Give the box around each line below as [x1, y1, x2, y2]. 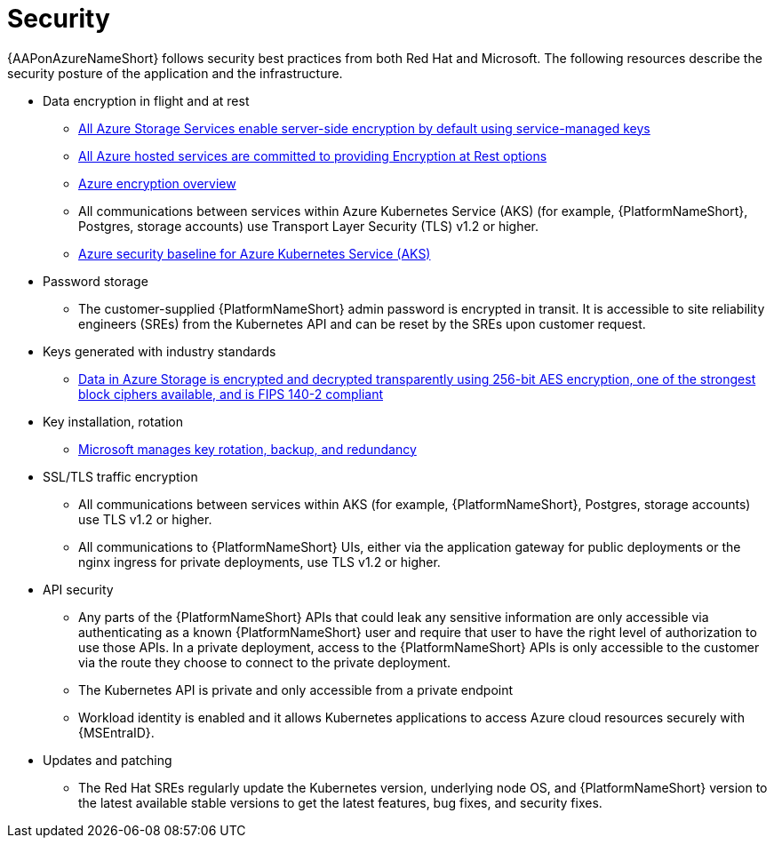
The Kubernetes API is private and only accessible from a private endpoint [78, 682, 514, 698]
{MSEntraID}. [78, 724, 155, 740]
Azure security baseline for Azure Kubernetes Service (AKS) [78, 245, 431, 261]
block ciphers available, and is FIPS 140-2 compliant [78, 386, 384, 402]
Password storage [43, 273, 148, 289]
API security [43, 581, 114, 597]
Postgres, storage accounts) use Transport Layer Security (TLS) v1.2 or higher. [78, 218, 539, 234]
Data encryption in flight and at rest [43, 92, 250, 108]
